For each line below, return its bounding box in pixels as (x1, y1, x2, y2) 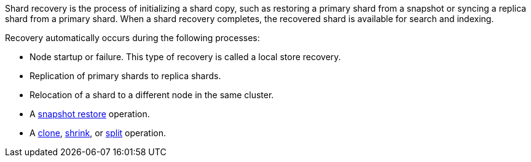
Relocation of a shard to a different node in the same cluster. (29, 90, 274, 100)
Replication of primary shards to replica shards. (29, 71, 221, 81)
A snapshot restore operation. (29, 109, 150, 119)
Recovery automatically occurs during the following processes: (5, 33, 260, 43)
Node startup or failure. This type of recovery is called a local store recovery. (29, 52, 341, 62)
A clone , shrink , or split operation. (29, 128, 167, 138)
